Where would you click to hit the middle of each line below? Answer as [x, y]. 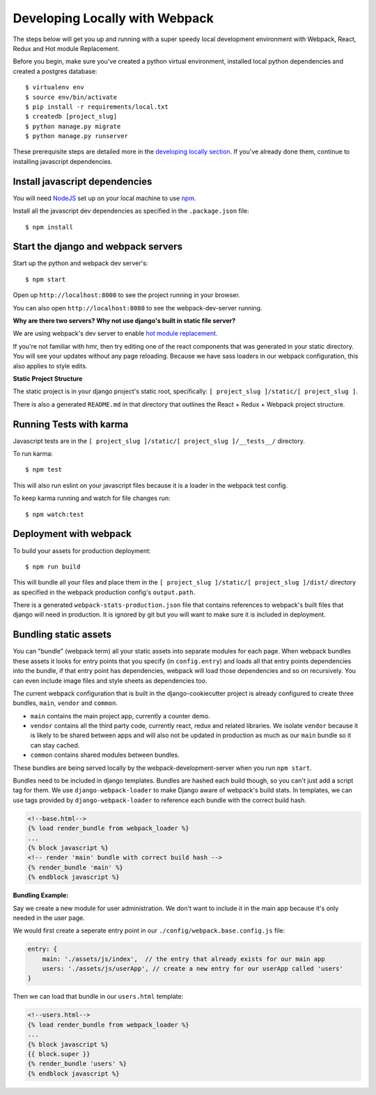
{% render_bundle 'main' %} [75, 867]
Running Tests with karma [71, 424]
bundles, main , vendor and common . [65, 703]
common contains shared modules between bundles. [105, 755]
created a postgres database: [55, 71]
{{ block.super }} [59, 1054]
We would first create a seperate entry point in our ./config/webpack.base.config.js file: [149, 930]
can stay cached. [55, 745]
